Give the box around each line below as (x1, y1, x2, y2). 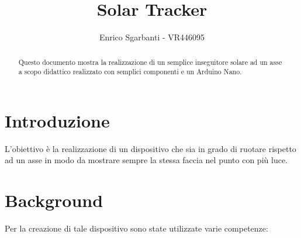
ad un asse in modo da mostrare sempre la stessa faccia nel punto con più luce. (5, 154, 288, 166)
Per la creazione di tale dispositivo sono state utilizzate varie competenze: (5, 222, 268, 234)
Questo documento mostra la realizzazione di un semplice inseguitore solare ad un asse (18, 57, 282, 67)
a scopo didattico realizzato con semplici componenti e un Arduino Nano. (18, 67, 242, 77)
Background (5, 188, 103, 212)
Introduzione (5, 108, 110, 132)
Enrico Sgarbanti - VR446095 (99, 31, 205, 43)
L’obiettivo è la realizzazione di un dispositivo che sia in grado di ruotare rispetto (5, 142, 296, 154)
